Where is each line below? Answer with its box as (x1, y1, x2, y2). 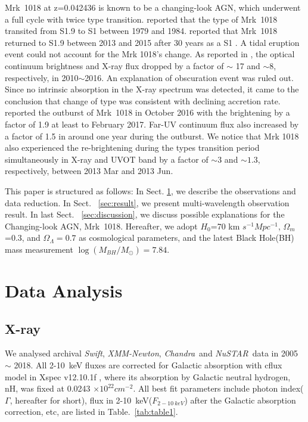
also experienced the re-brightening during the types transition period (5, 141, 260, 154)
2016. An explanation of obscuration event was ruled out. (85, 71, 294, 83)
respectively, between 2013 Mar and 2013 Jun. (5, 165, 173, 177)
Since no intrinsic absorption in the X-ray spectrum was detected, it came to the (5, 83, 299, 95)
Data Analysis (5, 278, 123, 303)
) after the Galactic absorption (184, 393, 296, 406)
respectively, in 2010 (5, 71, 79, 83)
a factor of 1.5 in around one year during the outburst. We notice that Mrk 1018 (5, 129, 299, 142)
